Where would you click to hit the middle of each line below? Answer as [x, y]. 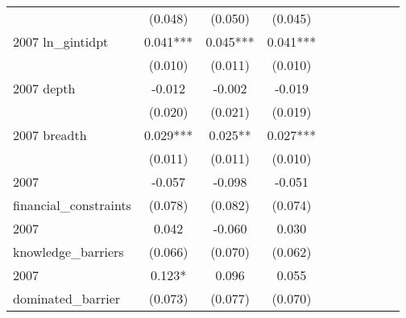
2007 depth [44, 88]
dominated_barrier [67, 298]
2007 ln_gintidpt [61, 41]
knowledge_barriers [68, 252]
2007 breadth [50, 135]
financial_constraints [72, 205]
